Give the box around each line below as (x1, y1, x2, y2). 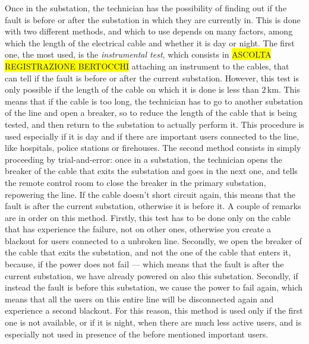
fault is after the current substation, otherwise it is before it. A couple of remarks (5, 200, 301, 212)
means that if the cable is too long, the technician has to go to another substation (5, 94, 303, 107)
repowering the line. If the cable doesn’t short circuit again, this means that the (5, 188, 295, 200)
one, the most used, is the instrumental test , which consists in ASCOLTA (5, 48, 272, 61)
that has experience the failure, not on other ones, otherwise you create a (5, 223, 272, 235)
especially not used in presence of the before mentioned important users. (5, 327, 269, 340)
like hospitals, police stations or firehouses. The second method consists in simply (5, 141, 301, 154)
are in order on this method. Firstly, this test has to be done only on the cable (5, 211, 291, 223)
